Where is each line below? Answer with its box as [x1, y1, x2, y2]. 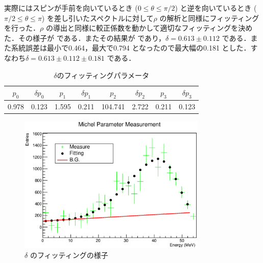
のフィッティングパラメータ [57, 69, 149, 80]
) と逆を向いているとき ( [175, 3, 257, 13]
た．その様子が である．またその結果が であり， [4, 32, 166, 43]
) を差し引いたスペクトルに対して [41, 12, 154, 23]
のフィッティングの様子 [30, 250, 108, 260]
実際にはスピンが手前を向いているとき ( [4, 3, 138, 13]
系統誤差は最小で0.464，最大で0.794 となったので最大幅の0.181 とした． [11, 42, 251, 53]
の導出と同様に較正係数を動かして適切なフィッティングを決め [45, 22, 253, 33]
